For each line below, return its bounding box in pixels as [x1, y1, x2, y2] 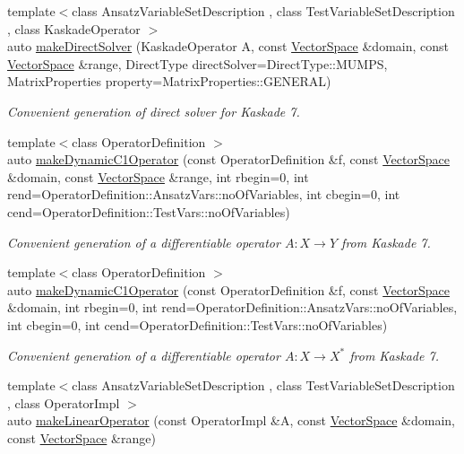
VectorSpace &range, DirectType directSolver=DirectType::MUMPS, [7, 54, 388, 73]
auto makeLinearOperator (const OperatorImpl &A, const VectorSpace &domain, [7, 411, 455, 430]
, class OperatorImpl [7, 393, 120, 412]
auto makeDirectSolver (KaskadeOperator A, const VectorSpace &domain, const [7, 37, 450, 56]
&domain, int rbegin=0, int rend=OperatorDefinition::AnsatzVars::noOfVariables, [7, 298, 458, 317]
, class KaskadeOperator [7, 19, 141, 38]
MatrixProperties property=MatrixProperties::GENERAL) [7, 72, 331, 91]
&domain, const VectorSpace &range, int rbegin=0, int [7, 167, 309, 186]
